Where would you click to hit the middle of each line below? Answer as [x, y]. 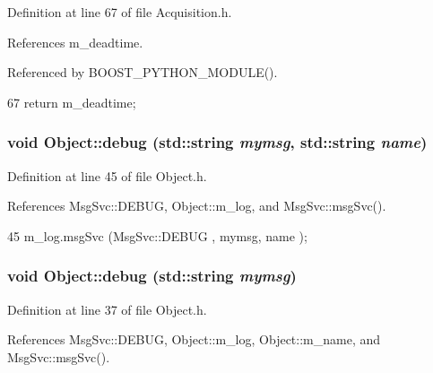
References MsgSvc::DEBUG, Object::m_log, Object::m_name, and [194, 339]
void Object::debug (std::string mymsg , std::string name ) [217, 142]
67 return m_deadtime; [72, 102]
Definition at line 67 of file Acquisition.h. [120, 12]
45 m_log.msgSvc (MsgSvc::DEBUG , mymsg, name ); [157, 235]
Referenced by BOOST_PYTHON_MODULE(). [143, 72]
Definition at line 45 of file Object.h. [107, 175]
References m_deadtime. [75, 42]
